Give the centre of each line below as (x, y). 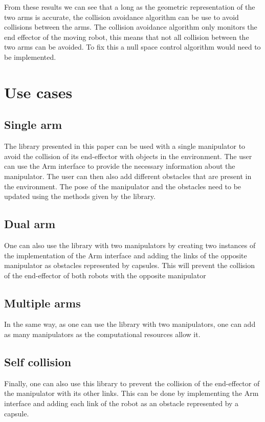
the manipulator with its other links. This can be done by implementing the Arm (131, 393)
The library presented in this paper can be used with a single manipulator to (125, 146)
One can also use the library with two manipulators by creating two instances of (130, 245)
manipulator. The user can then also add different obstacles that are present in (128, 176)
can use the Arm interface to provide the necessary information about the (120, 166)
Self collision (38, 362)
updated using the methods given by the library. (80, 196)
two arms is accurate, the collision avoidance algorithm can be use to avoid (122, 17)
